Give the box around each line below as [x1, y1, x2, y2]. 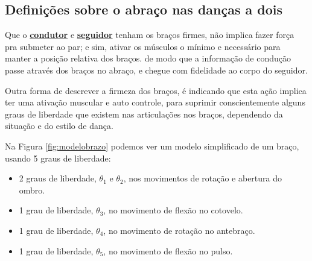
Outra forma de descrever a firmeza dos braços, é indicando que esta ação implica [5, 84, 307, 96]
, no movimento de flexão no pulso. [103, 244, 233, 257]
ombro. [19, 183, 45, 196]
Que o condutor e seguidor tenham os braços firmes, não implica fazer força [5, 28, 294, 41]
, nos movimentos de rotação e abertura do [123, 172, 282, 184]
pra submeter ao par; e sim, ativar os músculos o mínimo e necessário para [5, 40, 281, 52]
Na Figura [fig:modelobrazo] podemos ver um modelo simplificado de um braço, [5, 139, 299, 152]
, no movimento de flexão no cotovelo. [103, 204, 243, 216]
